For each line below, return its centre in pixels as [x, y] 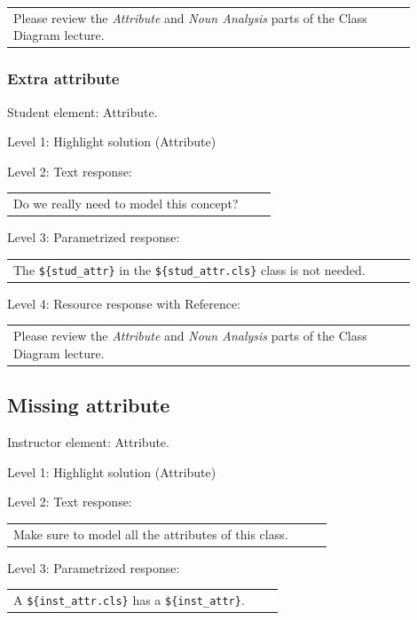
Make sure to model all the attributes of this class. [151, 534]
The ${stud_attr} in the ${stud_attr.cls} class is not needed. [189, 269]
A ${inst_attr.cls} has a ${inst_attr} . [129, 599]
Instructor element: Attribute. [88, 442]
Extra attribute [63, 78]
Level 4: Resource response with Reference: [124, 303]
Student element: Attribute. [83, 111]
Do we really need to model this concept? [126, 204]
